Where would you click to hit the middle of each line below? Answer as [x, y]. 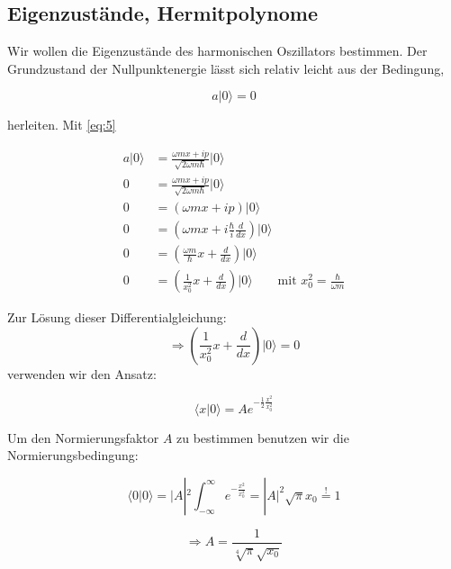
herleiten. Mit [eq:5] [62, 125]
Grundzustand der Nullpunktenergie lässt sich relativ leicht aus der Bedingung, [226, 68]
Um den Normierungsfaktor [83, 437]
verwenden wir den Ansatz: [82, 373]
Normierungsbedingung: [73, 455]
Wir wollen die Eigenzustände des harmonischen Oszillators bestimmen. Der [217, 51]
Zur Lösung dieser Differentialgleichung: [117, 317]
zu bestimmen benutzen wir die [263, 437]
